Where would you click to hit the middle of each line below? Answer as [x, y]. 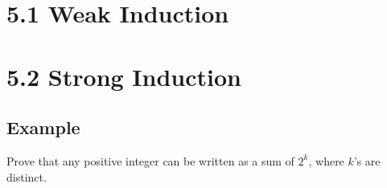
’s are [367, 160]
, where [326, 160]
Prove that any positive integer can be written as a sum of [150, 160]
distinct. [27, 176]
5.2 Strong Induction [124, 76]
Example [43, 127]
